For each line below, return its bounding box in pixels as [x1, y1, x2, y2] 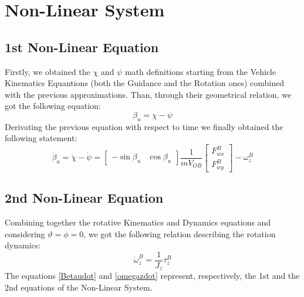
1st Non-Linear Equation [5, 37, 159, 56]
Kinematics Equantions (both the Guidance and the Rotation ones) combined [5, 77, 284, 89]
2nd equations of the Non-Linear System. [5, 281, 153, 293]
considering [5, 227, 45, 240]
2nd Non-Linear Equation [5, 189, 164, 207]
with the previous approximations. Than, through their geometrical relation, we [5, 88, 292, 100]
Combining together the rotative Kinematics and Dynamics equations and [5, 216, 271, 228]
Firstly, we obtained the [5, 65, 90, 77]
